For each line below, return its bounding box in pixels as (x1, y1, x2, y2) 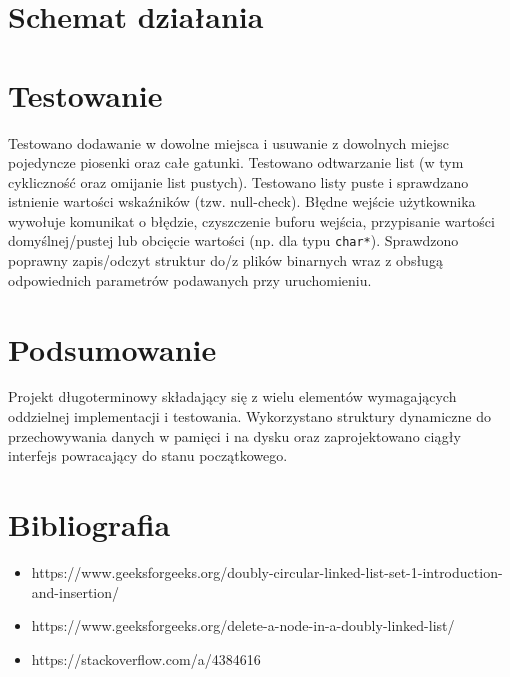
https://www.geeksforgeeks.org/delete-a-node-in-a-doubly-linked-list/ (31, 615, 455, 636)
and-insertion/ (31, 581, 120, 602)
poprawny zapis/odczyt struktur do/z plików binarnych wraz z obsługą (8, 250, 443, 271)
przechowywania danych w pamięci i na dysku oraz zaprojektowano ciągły (8, 425, 461, 446)
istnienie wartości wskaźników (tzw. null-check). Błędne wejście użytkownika (8, 191, 476, 212)
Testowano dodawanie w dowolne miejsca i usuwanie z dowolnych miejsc (8, 132, 449, 153)
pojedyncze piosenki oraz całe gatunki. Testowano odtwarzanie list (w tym (8, 152, 464, 173)
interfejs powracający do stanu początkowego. (8, 445, 288, 466)
